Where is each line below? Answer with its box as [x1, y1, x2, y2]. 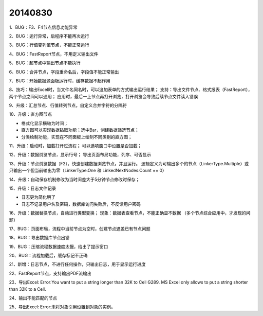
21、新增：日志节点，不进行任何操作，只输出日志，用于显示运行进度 [9, 262, 146, 267]
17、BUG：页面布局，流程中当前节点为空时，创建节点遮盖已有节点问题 [9, 226, 150, 231]
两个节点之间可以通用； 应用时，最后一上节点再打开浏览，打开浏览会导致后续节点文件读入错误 [9, 93, 198, 99]
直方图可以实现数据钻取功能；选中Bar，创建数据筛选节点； [21, 127, 139, 133]
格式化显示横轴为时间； [21, 120, 68, 126]
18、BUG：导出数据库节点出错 [9, 235, 70, 241]
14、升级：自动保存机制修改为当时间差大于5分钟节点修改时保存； [9, 176, 140, 182]
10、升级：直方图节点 [9, 111, 52, 117]
